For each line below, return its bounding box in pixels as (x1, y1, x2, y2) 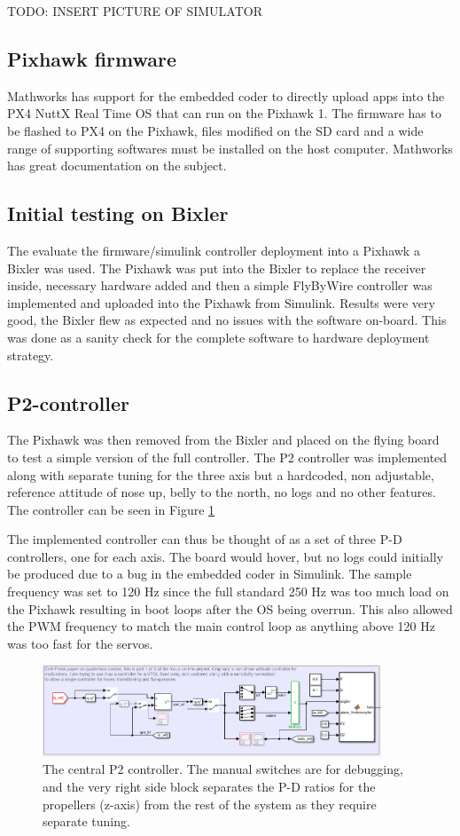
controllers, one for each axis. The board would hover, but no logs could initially (7, 547, 444, 565)
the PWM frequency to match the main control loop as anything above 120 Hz (7, 617, 435, 635)
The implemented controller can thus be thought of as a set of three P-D (7, 530, 402, 548)
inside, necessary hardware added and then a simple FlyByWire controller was (7, 276, 433, 295)
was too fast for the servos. (7, 634, 153, 652)
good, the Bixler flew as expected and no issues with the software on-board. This (7, 311, 447, 329)
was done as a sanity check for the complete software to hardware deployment (7, 327, 430, 346)
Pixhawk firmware (7, 44, 177, 72)
